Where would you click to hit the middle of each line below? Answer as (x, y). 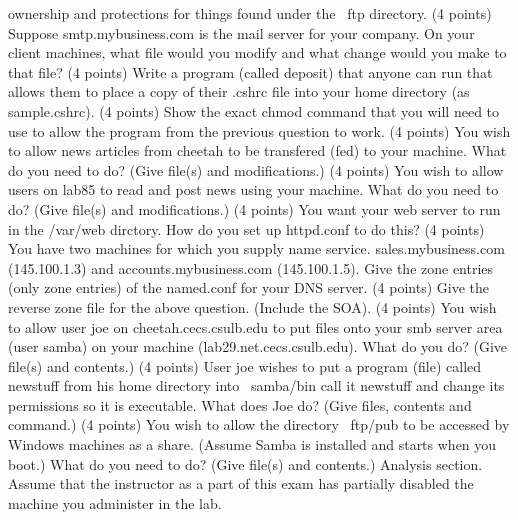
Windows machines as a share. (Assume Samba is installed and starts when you (252, 444)
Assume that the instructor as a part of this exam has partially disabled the (241, 483)
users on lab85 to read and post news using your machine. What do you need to (253, 189)
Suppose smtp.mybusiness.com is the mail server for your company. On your (241, 32)
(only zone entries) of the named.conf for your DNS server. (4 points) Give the (249, 287)
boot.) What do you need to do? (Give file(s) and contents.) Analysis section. (245, 463)
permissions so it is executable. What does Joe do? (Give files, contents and (240, 404)
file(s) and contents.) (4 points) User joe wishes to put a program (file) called (245, 365)
